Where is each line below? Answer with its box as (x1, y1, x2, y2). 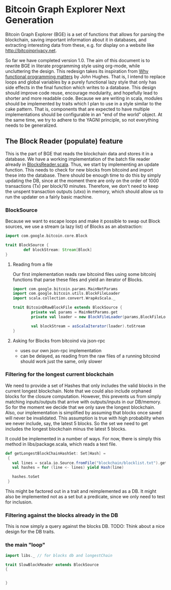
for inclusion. (5, 499, 33, 505)
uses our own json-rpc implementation (20, 347, 102, 353)
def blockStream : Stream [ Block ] (23, 247, 93, 252)
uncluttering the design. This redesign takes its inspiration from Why (5, 68, 149, 74)
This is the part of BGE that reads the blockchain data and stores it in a (5, 150, 154, 156)
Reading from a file (12, 261, 53, 267)
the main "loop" (5, 541, 46, 548)
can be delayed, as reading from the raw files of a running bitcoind (20, 353, 160, 359)
